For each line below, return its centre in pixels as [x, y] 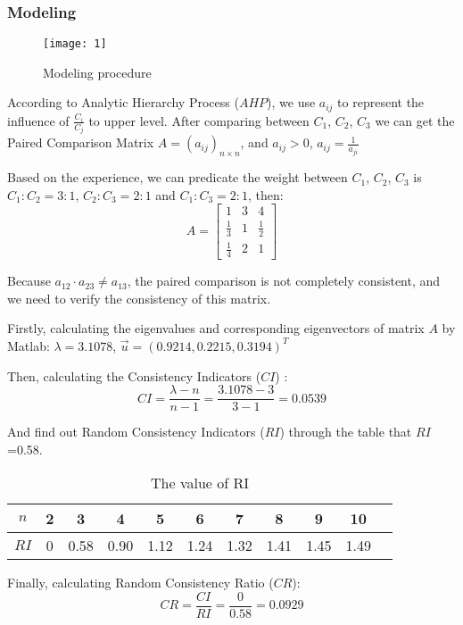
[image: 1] [75, 44]
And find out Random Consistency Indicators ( [136, 432]
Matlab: [29, 345]
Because [29, 281]
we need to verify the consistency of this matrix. [139, 298]
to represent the [381, 102]
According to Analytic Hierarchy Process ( [123, 102]
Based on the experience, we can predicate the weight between [178, 177]
